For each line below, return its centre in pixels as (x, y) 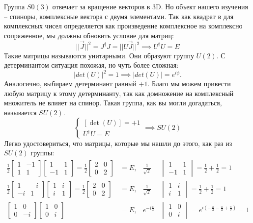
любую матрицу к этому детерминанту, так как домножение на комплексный (119, 93)
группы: (42, 153)
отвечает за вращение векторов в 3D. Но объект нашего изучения (150, 6)
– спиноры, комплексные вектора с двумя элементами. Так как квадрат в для (119, 16)
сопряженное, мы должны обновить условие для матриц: (89, 35)
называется (20, 112)
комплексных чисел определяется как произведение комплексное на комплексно (123, 26)
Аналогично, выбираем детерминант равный (70, 84)
